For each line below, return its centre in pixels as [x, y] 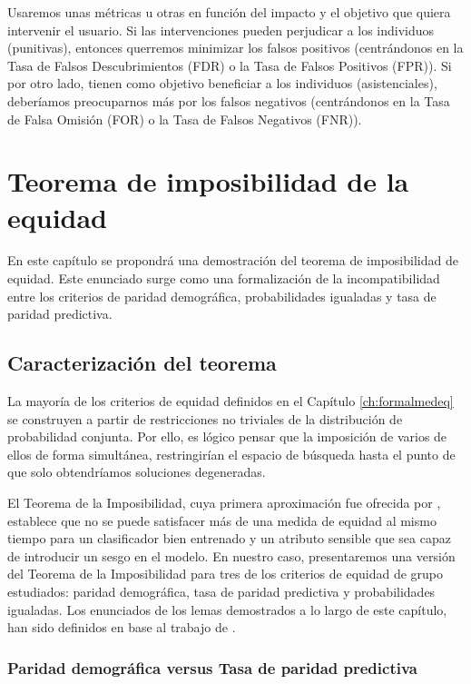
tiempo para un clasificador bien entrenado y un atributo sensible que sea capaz [229, 538]
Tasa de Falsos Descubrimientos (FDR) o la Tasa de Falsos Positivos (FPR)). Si [230, 65]
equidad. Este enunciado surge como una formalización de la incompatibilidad [224, 278]
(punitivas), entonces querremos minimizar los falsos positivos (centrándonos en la [235, 48]
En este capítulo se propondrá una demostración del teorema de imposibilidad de [233, 260]
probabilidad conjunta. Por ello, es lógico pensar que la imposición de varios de [227, 436]
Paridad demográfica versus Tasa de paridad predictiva [212, 667]
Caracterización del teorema [142, 363]
